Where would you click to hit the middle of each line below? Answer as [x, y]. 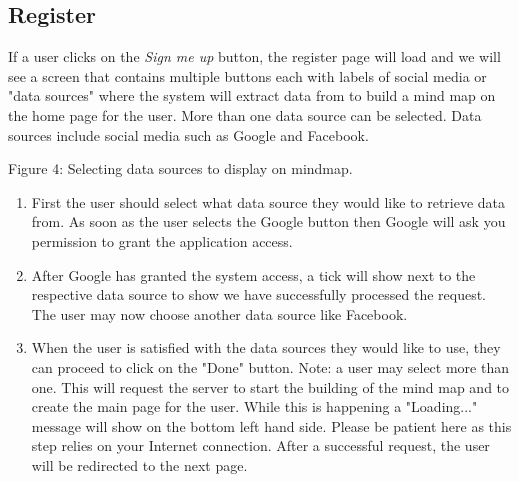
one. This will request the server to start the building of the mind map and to [270, 386]
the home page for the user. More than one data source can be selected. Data [245, 114]
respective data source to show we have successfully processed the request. [258, 294]
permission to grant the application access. [162, 240]
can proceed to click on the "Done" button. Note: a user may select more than [270, 366]
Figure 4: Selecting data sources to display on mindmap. [180, 168]
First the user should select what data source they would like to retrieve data [268, 201]
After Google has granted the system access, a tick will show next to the [253, 274]
